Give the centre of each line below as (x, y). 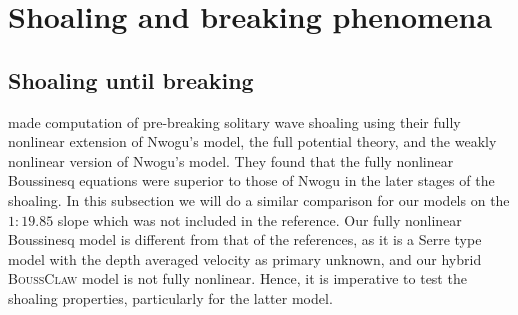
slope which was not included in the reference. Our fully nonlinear (259, 219)
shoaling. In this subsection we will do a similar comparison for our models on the (259, 199)
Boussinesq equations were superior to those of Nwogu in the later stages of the (251, 180)
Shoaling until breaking (131, 79)
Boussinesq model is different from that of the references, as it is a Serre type (245, 239)
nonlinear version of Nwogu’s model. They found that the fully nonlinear (231, 160)
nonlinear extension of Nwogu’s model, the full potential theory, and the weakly (252, 141)
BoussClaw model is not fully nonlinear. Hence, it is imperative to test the (237, 278)
